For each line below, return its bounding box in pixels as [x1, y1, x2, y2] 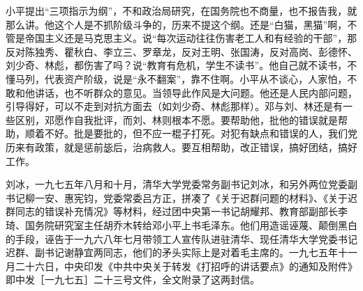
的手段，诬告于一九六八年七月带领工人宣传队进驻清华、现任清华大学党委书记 [6, 231, 357, 246]
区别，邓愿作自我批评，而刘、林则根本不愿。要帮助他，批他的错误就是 [15, 112, 338, 127]
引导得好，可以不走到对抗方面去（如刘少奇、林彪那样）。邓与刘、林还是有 [6, 99, 343, 113]
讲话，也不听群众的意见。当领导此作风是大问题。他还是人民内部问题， [34, 85, 357, 100]
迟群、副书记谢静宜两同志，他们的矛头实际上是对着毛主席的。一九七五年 [6, 245, 338, 260]
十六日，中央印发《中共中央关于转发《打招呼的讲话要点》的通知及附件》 [24, 258, 357, 273]
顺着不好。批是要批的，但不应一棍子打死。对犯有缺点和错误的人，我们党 [24, 126, 357, 141]
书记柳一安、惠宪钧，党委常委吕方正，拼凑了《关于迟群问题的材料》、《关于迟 [6, 190, 357, 205]
